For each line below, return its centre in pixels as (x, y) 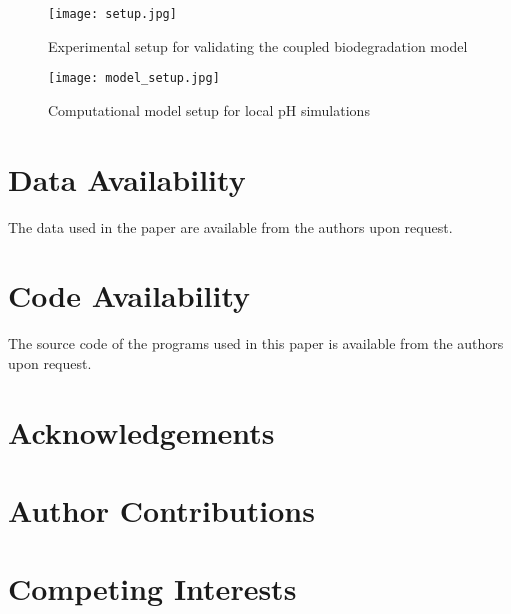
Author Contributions (161, 510)
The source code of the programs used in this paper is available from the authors (256, 343)
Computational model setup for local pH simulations (209, 109)
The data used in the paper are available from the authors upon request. (230, 226)
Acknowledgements (141, 431)
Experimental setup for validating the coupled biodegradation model (258, 45)
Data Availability (127, 178)
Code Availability (129, 295)
